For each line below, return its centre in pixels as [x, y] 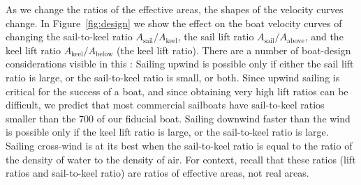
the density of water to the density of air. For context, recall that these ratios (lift [181, 159]
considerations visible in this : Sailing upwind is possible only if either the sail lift [180, 64]
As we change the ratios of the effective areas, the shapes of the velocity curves [175, 9]
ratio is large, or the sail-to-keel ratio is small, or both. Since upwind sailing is [173, 77]
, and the [324, 37]
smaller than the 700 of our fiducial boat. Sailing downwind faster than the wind [178, 118]
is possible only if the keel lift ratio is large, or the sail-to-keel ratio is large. [167, 132]
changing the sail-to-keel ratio [69, 37]
